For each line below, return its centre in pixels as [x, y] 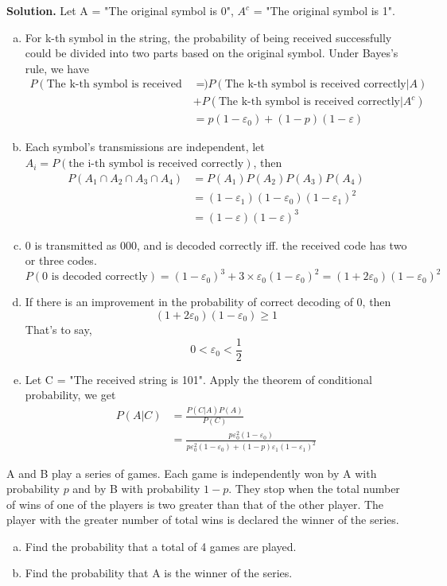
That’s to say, [58, 330]
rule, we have [57, 68]
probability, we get [70, 395]
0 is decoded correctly [95, 277]
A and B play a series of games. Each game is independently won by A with [192, 473]
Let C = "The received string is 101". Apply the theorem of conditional [198, 379]
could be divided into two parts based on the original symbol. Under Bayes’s [212, 53]
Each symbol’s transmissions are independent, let [145, 147]
